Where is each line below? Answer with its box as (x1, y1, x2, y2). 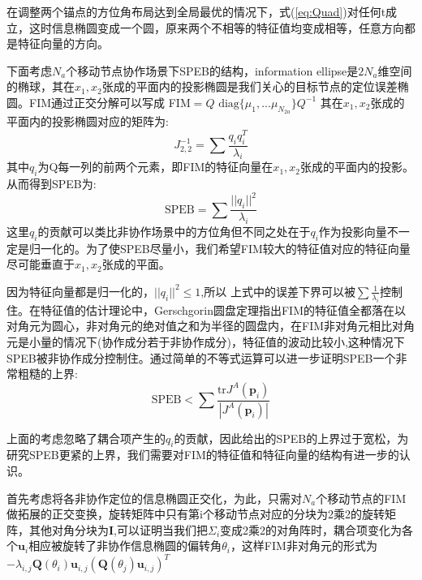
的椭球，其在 (6, 78, 75, 95)
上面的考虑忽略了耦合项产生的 (6, 429, 166, 446)
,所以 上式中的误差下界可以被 (200, 282, 355, 299)
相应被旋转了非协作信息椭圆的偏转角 (28, 537, 222, 554)
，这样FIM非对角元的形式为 (230, 537, 377, 554)
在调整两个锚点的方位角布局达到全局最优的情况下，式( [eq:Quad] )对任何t (6, 3, 386, 19)
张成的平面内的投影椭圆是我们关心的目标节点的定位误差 (101, 78, 398, 95)
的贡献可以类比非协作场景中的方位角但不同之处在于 (37, 222, 311, 239)
